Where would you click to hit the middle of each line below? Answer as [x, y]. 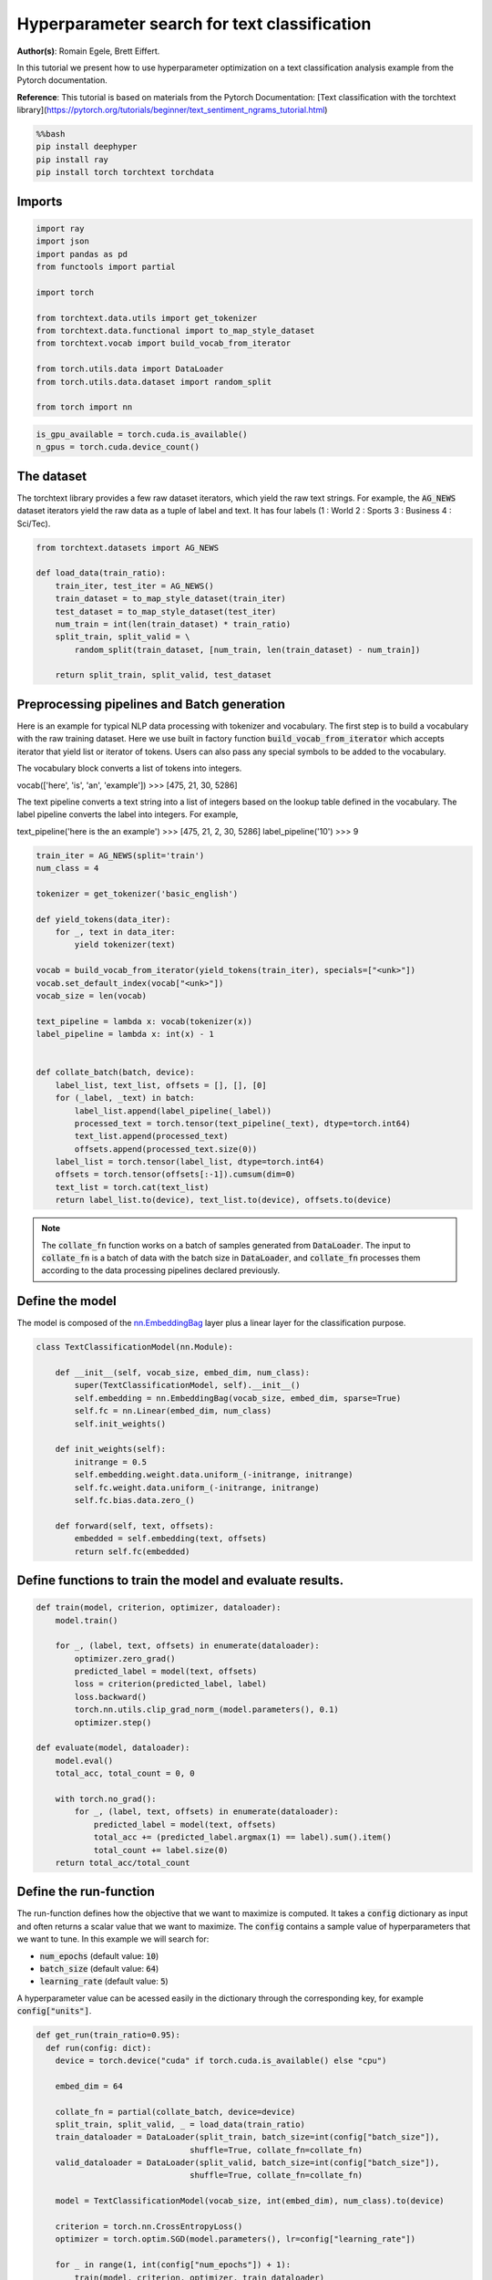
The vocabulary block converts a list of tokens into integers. [129, 768]
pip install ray [72, 159]
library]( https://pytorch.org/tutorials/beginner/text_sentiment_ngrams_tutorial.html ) [172, 110]
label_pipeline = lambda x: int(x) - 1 [125, 1034]
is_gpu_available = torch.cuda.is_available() [142, 434]
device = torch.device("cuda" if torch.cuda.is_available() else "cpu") [221, 2060]
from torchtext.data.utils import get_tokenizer [147, 318]
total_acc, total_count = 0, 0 [125, 1773]
